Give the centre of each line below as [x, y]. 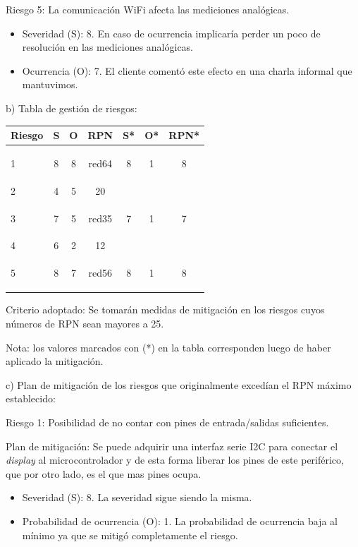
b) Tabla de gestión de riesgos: [72, 108]
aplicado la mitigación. [55, 361]
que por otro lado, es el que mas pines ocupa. [104, 473]
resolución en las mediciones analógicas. [108, 47]
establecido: [31, 398]
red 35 [100, 218]
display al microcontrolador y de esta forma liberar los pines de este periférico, [175, 460]
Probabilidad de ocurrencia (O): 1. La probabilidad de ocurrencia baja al [180, 521]
